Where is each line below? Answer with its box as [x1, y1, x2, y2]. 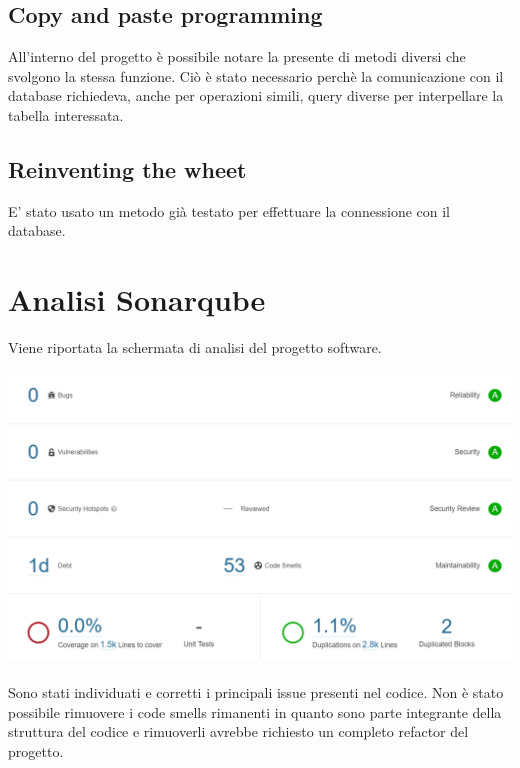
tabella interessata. [8, 104, 124, 125]
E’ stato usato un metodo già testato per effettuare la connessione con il [8, 200, 451, 221]
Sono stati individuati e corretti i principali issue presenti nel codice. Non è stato [8, 682, 504, 702]
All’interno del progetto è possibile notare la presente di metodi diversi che [8, 46, 466, 67]
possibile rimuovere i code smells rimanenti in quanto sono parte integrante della [8, 701, 502, 722]
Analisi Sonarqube [8, 279, 266, 320]
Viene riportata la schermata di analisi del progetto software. [8, 337, 382, 358]
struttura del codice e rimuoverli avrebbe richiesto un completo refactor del [8, 721, 469, 742]
